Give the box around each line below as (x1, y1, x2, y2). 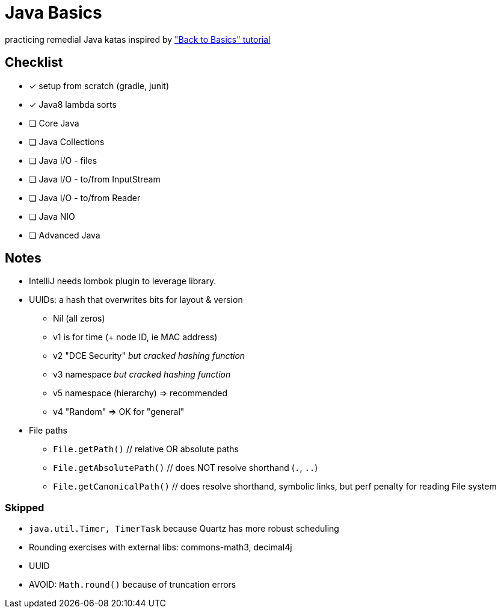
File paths (29, 425, 67, 436)
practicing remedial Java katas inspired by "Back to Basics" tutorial (5, 34, 271, 45)
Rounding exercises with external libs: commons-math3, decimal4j (29, 542, 292, 553)
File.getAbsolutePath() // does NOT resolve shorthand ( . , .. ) (53, 462, 318, 473)
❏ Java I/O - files (29, 155, 97, 166)
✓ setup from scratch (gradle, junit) (29, 80, 170, 91)
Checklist (5, 55, 63, 70)
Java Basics (5, 2, 102, 23)
